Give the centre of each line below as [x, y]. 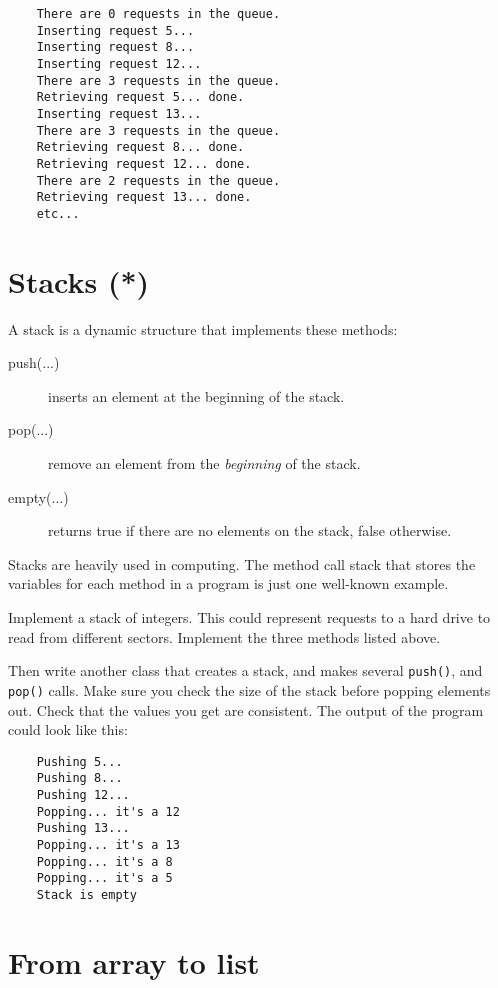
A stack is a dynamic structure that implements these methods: [203, 328]
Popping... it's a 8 [104, 861]
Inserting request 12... [119, 63]
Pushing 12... [83, 795]
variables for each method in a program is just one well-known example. [228, 583]
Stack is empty [86, 894]
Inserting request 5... [115, 30]
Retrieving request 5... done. [140, 97]
